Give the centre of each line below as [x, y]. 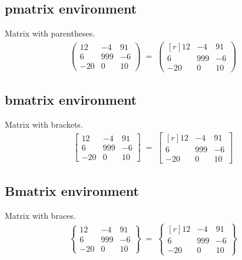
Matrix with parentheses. [50, 33]
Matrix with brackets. [44, 124]
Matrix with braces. [40, 216]
